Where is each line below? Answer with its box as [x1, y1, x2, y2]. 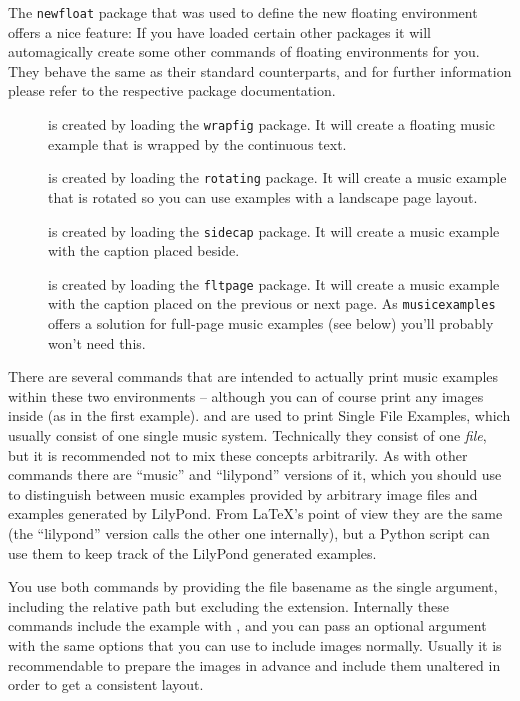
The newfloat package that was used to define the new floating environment [8, 2, 478, 22]
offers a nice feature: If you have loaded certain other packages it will [8, 21, 431, 42]
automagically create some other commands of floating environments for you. [8, 41, 480, 62]
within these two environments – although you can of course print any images [8, 385, 484, 406]
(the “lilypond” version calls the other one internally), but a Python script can [8, 523, 490, 544]
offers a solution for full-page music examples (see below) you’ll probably [48, 313, 494, 334]
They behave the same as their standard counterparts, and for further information [8, 60, 512, 81]
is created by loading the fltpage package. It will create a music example [48, 273, 500, 294]
